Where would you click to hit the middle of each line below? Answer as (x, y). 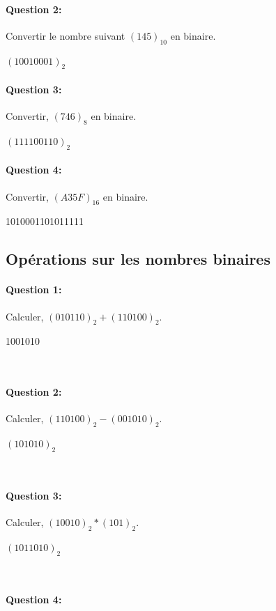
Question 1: (34, 289)
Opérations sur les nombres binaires (138, 259)
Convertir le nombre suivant (66, 35)
